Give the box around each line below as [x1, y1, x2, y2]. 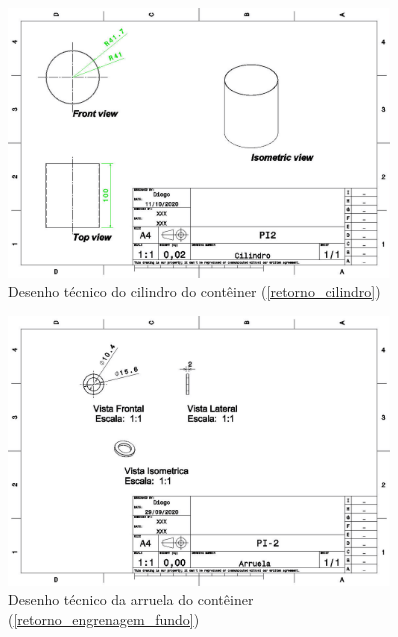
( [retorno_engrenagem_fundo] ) [8, 608, 200, 629]
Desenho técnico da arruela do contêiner [8, 589, 254, 610]
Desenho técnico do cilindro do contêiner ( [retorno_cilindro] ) [8, 281, 381, 302]
